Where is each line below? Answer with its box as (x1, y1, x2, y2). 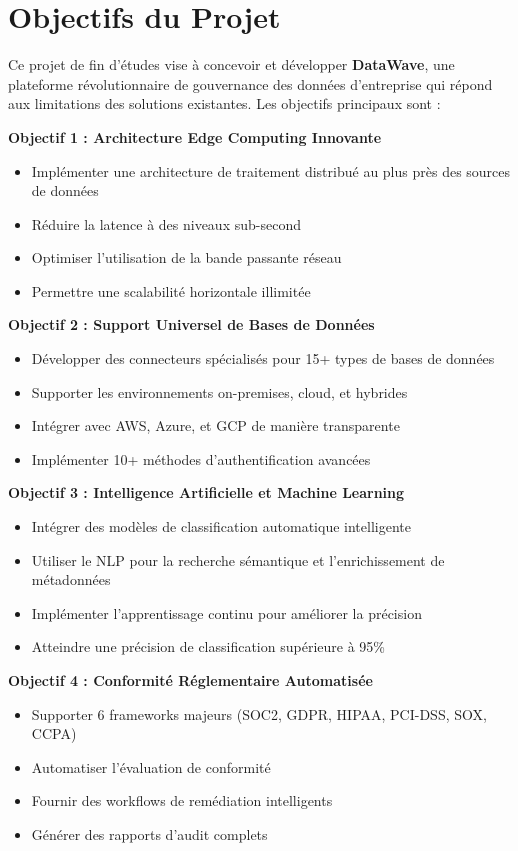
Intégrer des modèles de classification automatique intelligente (31, 516, 411, 537)
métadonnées (31, 569, 111, 590)
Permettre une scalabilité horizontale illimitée (31, 280, 311, 301)
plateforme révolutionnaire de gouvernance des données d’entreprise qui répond (8, 73, 493, 94)
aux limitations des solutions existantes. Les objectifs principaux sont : (8, 93, 441, 114)
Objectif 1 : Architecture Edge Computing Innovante (8, 126, 382, 147)
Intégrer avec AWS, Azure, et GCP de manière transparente (31, 415, 400, 436)
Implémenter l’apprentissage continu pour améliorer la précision (31, 602, 422, 623)
